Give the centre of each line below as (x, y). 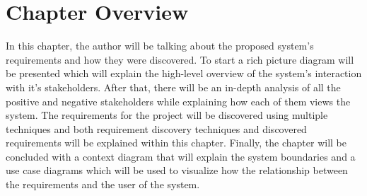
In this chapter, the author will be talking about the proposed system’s (160, 46)
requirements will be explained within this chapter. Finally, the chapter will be (176, 143)
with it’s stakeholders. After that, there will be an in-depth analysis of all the (173, 87)
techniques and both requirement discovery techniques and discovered (156, 128)
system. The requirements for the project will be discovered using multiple (167, 115)
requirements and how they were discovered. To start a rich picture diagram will (180, 59)
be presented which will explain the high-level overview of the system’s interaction (184, 73)
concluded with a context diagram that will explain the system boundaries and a (181, 156)
